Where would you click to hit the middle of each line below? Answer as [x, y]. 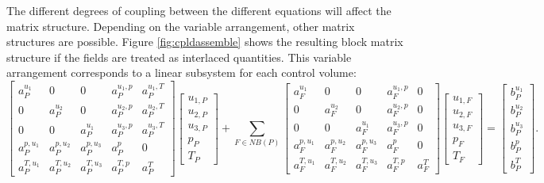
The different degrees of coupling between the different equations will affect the [199, 10]
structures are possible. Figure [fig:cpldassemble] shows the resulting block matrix [205, 42]
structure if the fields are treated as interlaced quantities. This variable [179, 57]
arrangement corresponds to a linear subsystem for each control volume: [181, 72]
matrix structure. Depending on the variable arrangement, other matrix [181, 26]
